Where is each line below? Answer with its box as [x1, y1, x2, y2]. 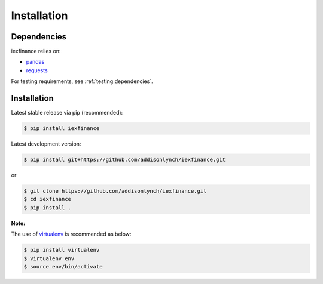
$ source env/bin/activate [23, 263, 103, 270]
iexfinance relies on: [11, 48, 61, 55]
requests [26, 66, 48, 74]
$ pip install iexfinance [23, 125, 100, 132]
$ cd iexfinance [23, 196, 72, 203]
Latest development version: [11, 140, 81, 147]
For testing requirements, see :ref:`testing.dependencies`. [11, 78, 153, 85]
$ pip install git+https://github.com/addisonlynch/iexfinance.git [23, 156, 226, 163]
